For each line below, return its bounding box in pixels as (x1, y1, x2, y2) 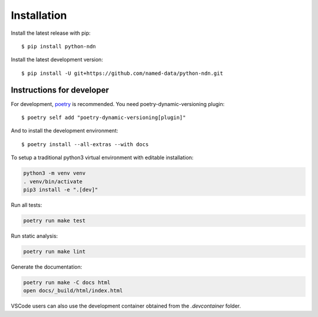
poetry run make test (23, 217, 86, 224)
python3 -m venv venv (23, 170, 86, 177)
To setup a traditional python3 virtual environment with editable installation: (11, 154, 194, 161)
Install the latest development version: (11, 56, 103, 63)
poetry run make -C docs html (23, 279, 111, 286)
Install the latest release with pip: (11, 29, 91, 37)
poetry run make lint (23, 248, 86, 255)
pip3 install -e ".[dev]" (23, 186, 98, 193)
